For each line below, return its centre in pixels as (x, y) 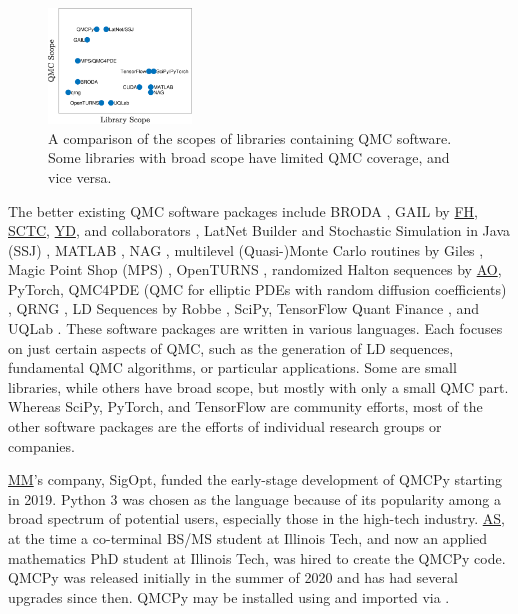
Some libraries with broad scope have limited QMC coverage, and (249, 157)
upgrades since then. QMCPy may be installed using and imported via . (229, 596)
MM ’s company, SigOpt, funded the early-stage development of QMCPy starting (255, 479)
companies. (41, 445)
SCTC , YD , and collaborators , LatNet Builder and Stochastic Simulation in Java (259, 230)
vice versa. (80, 176)
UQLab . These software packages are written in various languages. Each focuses (255, 328)
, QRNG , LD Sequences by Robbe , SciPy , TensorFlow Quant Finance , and (244, 308)
